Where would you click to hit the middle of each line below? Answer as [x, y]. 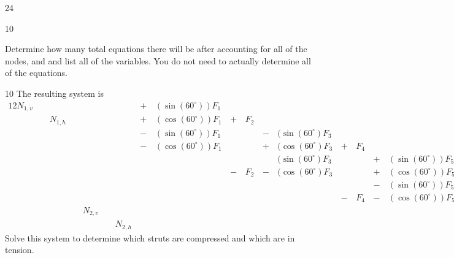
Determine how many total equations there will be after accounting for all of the [156, 49]
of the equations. [36, 73]
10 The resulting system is [54, 93]
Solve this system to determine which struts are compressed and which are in [150, 237]
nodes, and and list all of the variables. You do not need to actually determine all [158, 60]
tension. [20, 250]
